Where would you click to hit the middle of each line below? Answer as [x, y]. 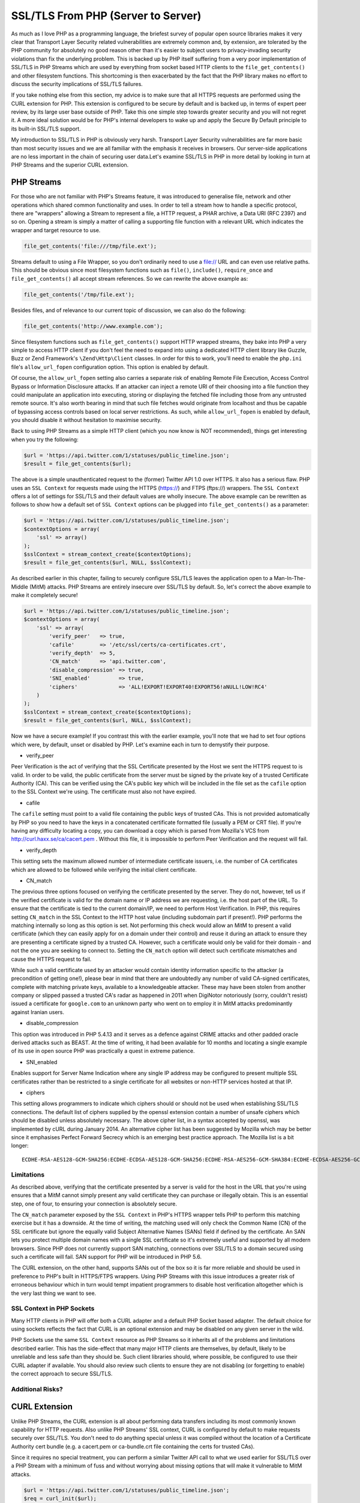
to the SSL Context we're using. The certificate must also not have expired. [104, 792]
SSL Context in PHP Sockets [53, 1309]
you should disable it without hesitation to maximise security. [86, 420]
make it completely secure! [44, 595]
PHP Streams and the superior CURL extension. [70, 165]
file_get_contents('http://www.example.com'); [93, 326]
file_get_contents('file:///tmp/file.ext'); [90, 246]
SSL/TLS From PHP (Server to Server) [106, 16]
